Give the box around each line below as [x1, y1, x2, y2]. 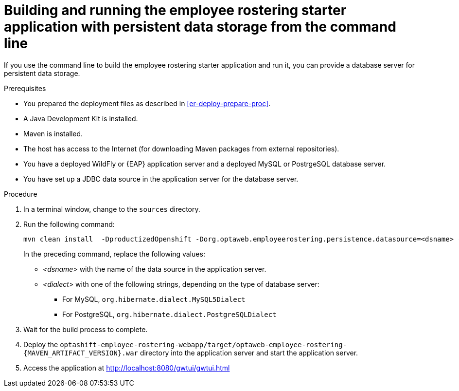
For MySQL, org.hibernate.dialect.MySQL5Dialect [62, 295, 246, 303]
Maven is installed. [23, 129, 83, 138]
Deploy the [23, 340, 58, 349]
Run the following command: [23, 220, 115, 228]
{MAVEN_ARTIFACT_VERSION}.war [23, 349, 139, 357]
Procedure [4, 189, 37, 198]
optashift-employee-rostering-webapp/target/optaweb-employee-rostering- [60, 340, 347, 349]
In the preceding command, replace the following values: [23, 249, 205, 258]
